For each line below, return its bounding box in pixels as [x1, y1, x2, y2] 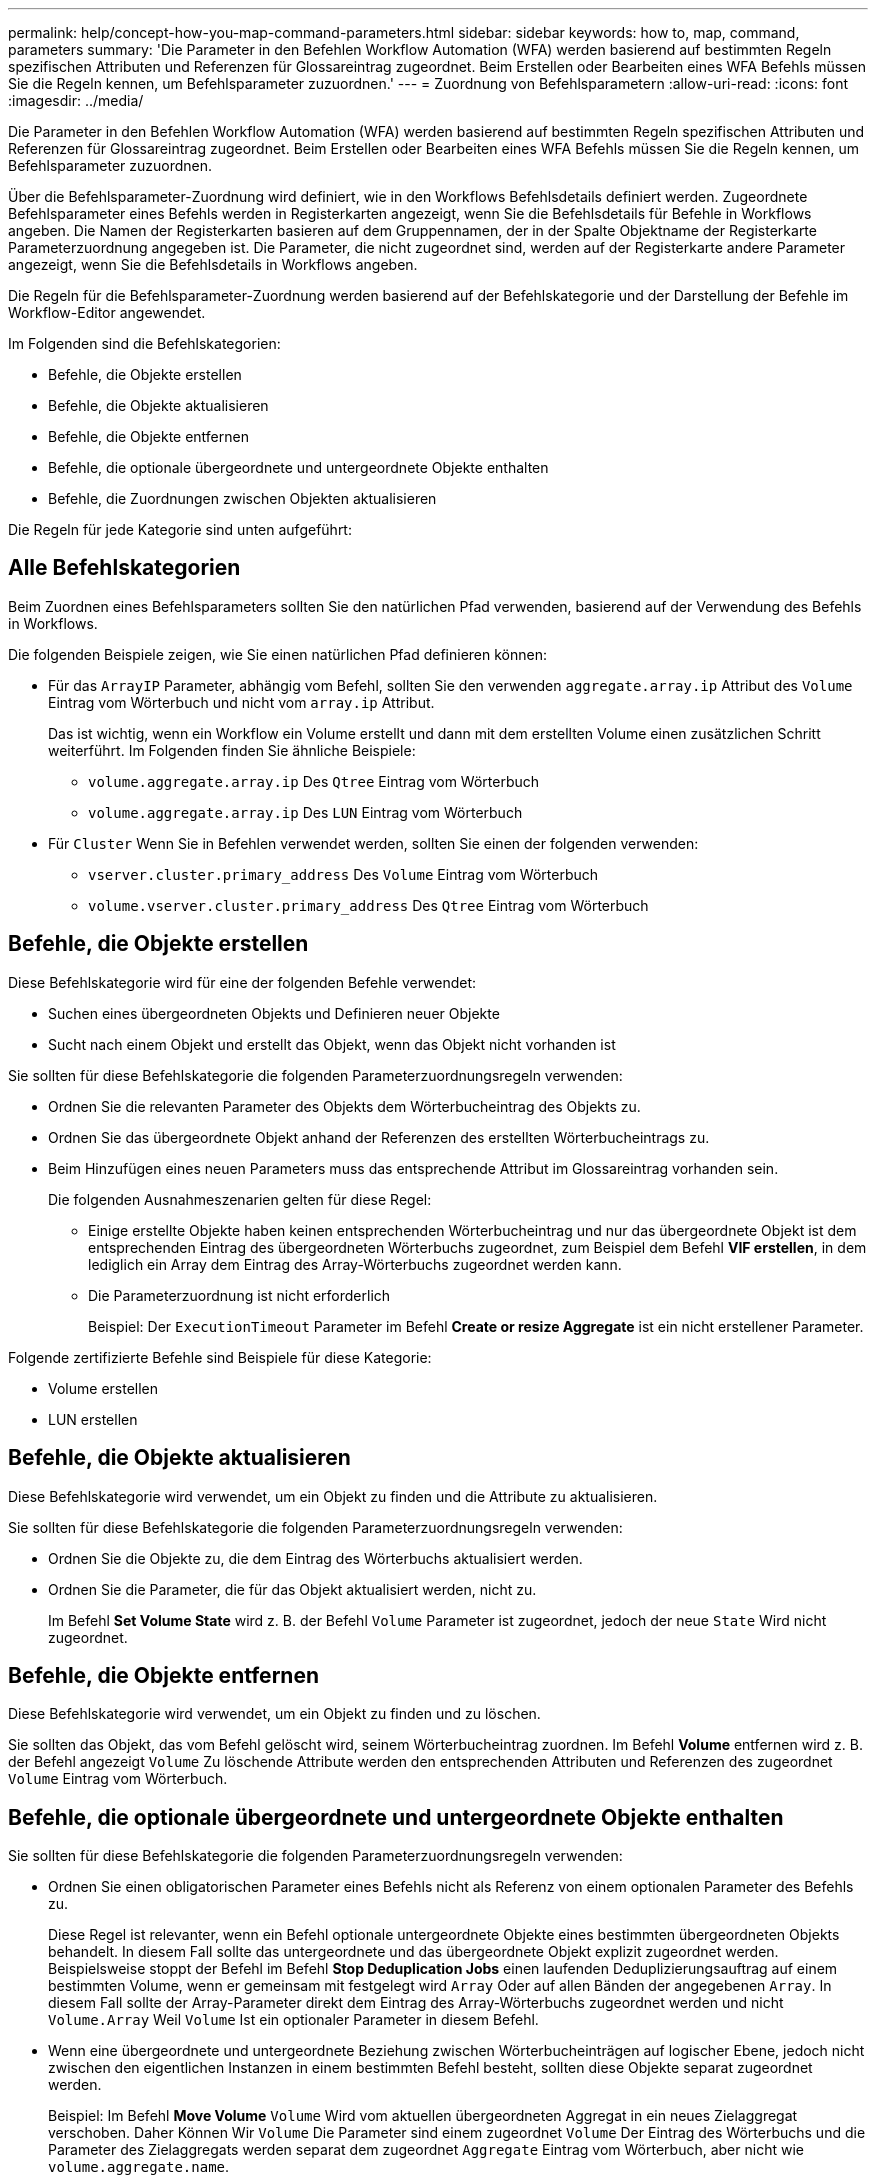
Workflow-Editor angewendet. [8, 304, 206, 321]
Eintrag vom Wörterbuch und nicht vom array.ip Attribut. [48, 693, 435, 711]
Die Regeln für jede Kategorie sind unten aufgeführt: [8, 521, 352, 538]
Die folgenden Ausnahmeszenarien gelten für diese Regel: [48, 1190, 432, 1208]
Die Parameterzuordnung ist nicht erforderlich [88, 1286, 391, 1304]
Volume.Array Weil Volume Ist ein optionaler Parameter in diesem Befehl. [48, 2011, 539, 2029]
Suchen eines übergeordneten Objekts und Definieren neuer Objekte [48, 1004, 500, 1022]
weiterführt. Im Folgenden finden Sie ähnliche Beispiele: [48, 741, 416, 759]
